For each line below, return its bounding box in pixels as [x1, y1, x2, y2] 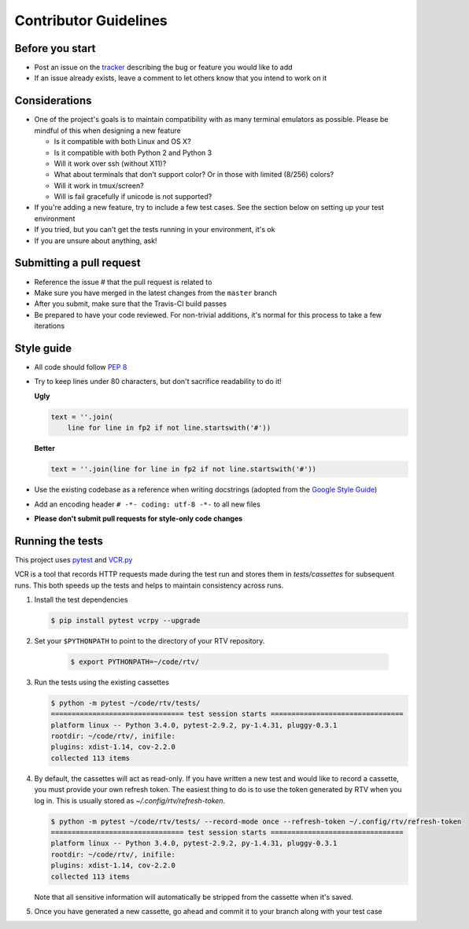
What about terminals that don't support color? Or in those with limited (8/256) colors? [54, 170, 334, 179]
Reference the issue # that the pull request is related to [34, 277, 212, 286]
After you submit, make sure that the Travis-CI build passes [34, 299, 227, 308]
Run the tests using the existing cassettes [34, 677, 169, 687]
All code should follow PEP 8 [34, 363, 127, 372]
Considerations [14, 94, 92, 108]
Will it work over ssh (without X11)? [54, 158, 167, 168]
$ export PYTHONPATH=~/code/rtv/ [70, 657, 200, 666]
